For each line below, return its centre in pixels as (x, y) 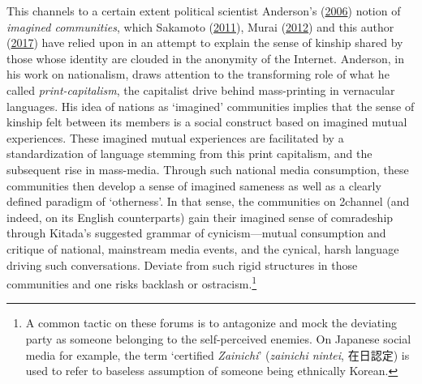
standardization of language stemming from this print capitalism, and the (189, 154)
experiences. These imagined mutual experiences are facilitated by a (175, 137)
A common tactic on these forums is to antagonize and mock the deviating (211, 323)
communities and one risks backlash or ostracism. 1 (132, 282)
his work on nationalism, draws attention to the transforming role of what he (198, 74)
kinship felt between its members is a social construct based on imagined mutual (207, 122)
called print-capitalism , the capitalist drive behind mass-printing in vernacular (201, 90)
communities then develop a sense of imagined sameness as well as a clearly (194, 185)
